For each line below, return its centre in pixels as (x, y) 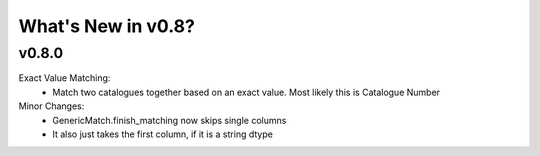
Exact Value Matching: (64, 78)
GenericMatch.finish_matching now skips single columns (169, 120)
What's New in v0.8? (106, 26)
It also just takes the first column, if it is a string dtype (163, 134)
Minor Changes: (51, 106)
